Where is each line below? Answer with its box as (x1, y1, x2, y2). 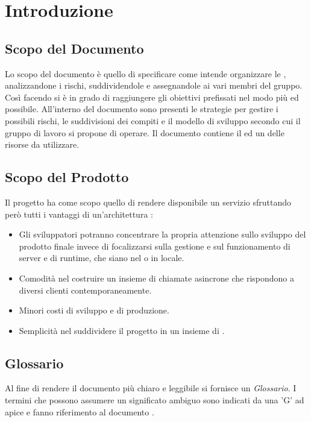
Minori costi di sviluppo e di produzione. (19, 304, 169, 316)
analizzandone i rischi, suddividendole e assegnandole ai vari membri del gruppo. (5, 79, 303, 92)
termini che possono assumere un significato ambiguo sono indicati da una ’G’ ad (5, 394, 304, 406)
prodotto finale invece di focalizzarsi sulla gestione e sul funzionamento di (19, 239, 291, 252)
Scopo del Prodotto (5, 168, 129, 186)
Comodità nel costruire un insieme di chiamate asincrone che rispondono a (19, 271, 295, 284)
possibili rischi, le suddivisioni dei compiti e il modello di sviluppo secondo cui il (5, 114, 301, 127)
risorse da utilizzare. (5, 138, 80, 151)
